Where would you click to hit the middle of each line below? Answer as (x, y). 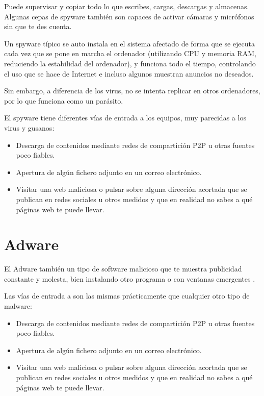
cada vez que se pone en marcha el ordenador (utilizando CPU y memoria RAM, (130, 53)
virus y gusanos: (29, 127)
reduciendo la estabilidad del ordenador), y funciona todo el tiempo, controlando (130, 63)
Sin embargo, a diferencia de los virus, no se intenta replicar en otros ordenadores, (132, 91)
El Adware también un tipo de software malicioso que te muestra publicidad (123, 269)
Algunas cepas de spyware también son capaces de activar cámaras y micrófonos (129, 16)
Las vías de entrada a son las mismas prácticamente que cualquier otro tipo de (127, 296)
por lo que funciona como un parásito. (64, 100)
